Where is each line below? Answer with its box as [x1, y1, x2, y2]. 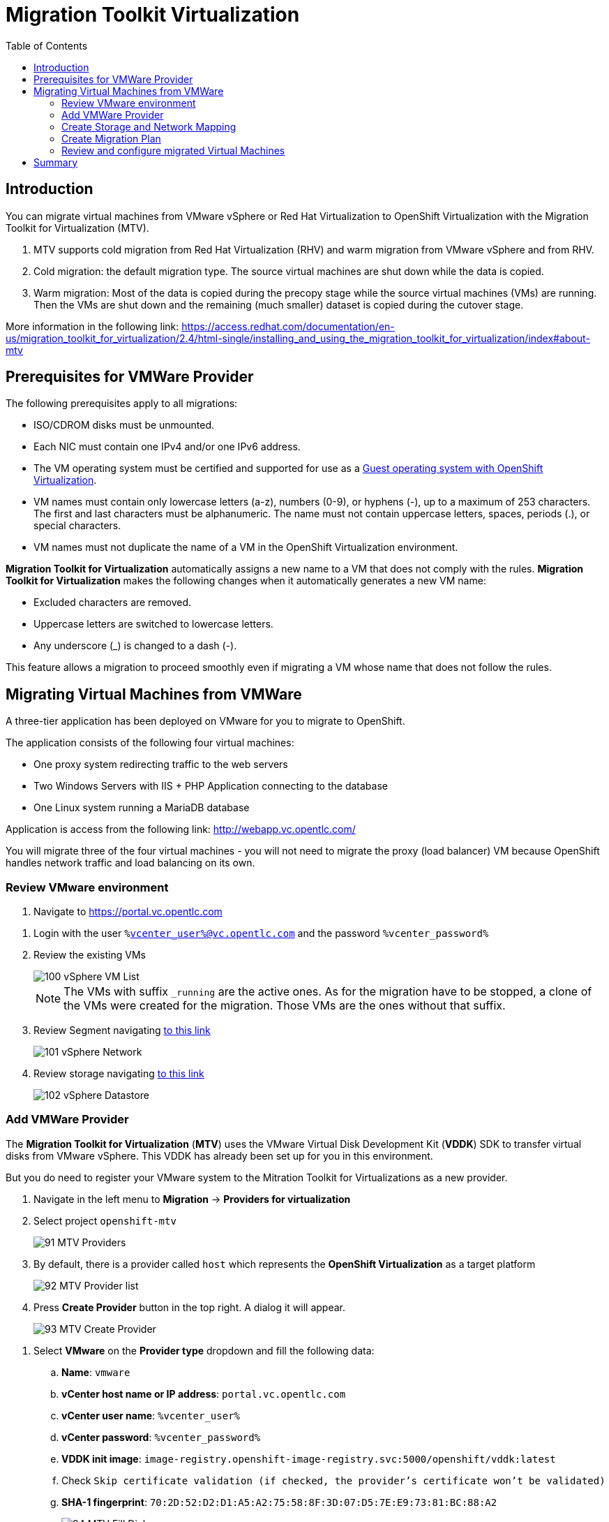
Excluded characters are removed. [33, 596, 192, 609]
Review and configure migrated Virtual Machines [61, 144, 285, 156]
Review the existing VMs [33, 949, 146, 961]
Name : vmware [61, 1366, 130, 1378]
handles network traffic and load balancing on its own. [6, 857, 255, 869]
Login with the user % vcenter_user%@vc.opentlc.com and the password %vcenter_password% [33, 927, 489, 940]
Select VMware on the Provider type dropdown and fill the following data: [33, 1344, 375, 1357]
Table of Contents [6, 39, 88, 52]
